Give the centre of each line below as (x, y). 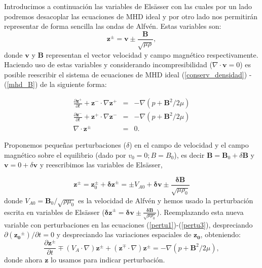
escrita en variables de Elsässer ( (54, 212)
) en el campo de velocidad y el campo (189, 145)
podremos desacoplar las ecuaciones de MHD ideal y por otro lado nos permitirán (131, 16)
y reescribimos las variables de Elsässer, (101, 165)
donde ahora (23, 260)
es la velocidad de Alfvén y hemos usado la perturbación (166, 200)
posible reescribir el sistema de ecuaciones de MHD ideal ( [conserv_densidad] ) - (128, 74)
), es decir (189, 154)
